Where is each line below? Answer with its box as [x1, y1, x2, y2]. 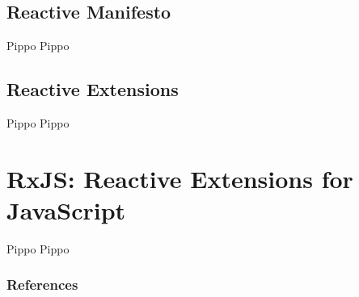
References [6, 274, 78, 295]
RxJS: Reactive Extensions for [6, 161, 353, 195]
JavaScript [6, 193, 126, 226]
